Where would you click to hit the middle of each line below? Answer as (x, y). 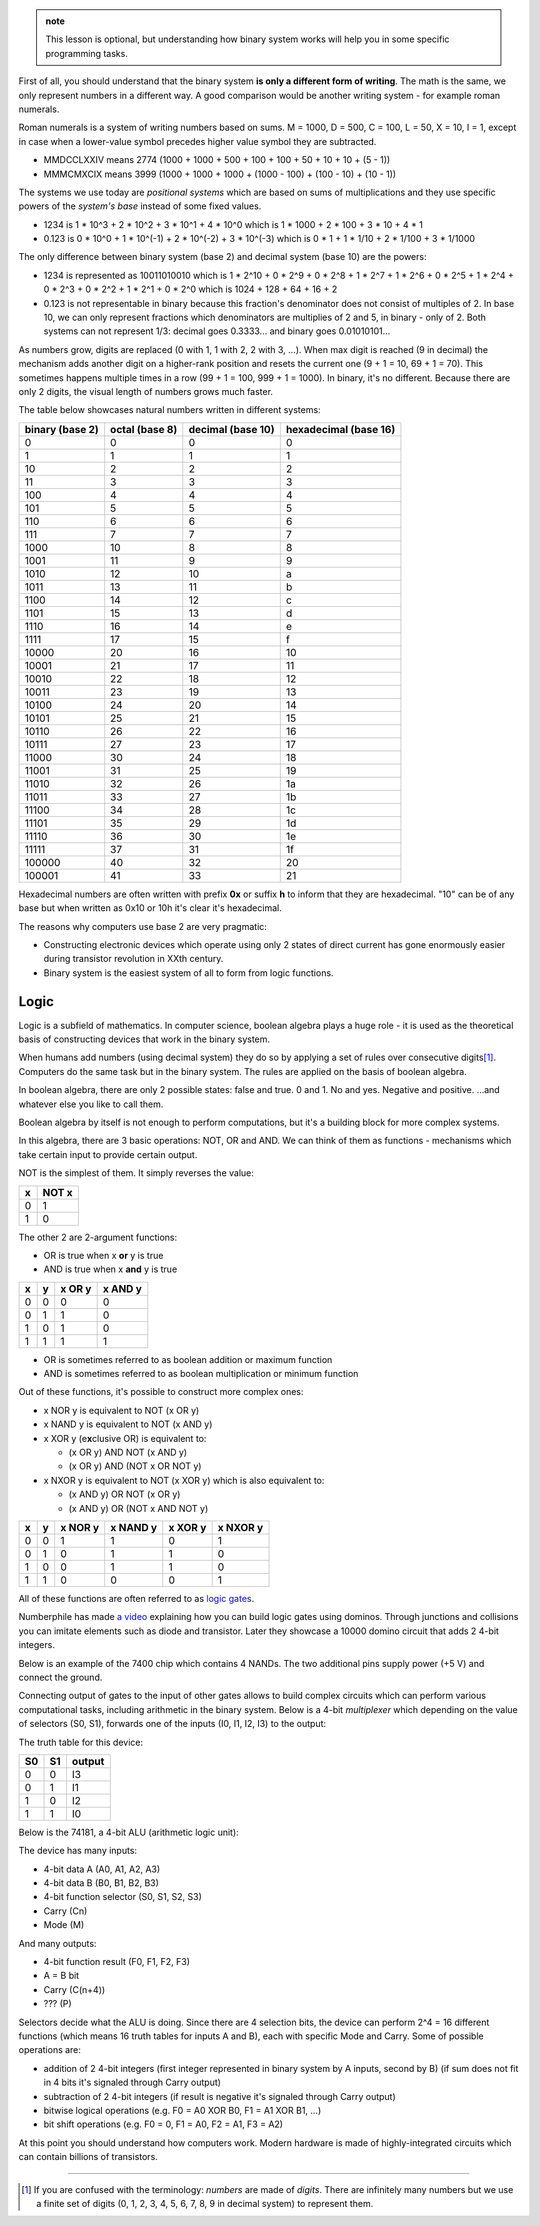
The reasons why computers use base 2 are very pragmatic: (142, 926)
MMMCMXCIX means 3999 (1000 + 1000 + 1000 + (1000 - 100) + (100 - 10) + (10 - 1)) (220, 174)
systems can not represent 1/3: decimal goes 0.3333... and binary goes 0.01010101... (217, 331)
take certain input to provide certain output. (108, 1154)
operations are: (50, 2050)
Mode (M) (64, 1925)
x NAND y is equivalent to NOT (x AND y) (128, 1424)
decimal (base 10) (231, 429)
